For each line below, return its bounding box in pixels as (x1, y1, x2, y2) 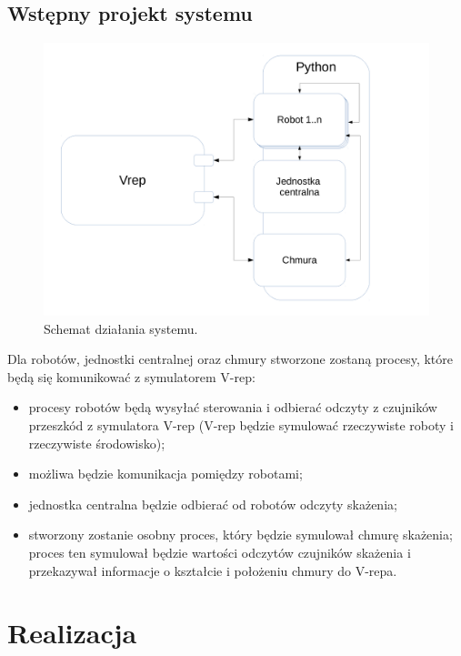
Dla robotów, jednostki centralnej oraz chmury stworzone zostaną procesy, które (7, 349, 453, 368)
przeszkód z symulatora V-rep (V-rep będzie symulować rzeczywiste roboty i (28, 415, 454, 434)
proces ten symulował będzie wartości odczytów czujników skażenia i (28, 542, 411, 561)
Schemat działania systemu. (44, 318, 198, 338)
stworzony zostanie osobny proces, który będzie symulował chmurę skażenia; (28, 525, 453, 544)
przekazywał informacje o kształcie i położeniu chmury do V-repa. (28, 560, 397, 580)
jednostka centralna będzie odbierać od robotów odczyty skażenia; (28, 494, 397, 513)
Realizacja (7, 614, 137, 651)
